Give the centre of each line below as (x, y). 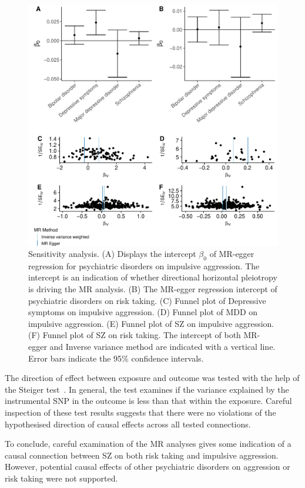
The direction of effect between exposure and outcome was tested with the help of (152, 378)
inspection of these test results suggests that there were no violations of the (140, 412)
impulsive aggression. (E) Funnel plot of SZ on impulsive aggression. (151, 323)
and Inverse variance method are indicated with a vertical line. (162, 347)
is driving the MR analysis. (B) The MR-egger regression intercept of (153, 289)
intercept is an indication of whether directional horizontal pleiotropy (153, 277)
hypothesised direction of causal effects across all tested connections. (128, 424)
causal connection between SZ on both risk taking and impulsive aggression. (142, 455)
